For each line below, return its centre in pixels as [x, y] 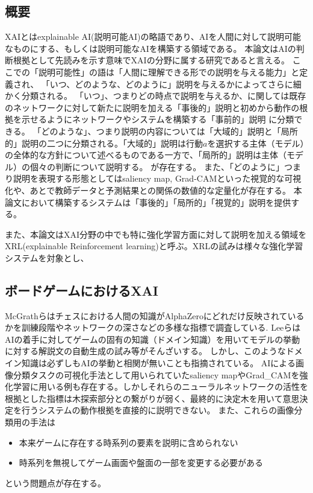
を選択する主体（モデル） [256, 143]
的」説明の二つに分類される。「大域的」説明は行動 [104, 143]
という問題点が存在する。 [55, 482]
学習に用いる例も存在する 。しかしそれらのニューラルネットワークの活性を [160, 386]
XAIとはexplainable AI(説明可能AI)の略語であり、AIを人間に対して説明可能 [153, 37]
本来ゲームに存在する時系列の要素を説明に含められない [129, 442]
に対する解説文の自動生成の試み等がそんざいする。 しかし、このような [145, 351]
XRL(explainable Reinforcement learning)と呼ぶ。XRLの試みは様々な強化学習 [154, 246]
